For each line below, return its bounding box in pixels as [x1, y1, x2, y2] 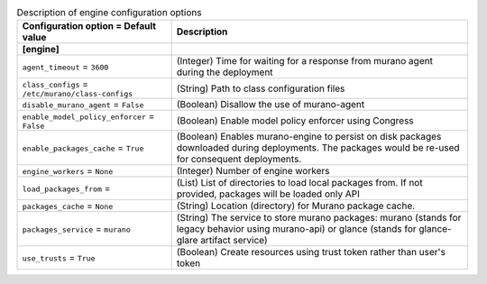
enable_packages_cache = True [22, 142, 144, 154]
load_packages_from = [22, 182, 111, 195]
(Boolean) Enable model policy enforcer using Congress [176, 114, 414, 126]
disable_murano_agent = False [22, 98, 144, 111]
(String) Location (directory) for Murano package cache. [176, 199, 416, 212]
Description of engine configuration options [16, 6, 202, 19]
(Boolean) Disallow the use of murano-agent [176, 98, 365, 111]
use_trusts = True [22, 252, 96, 264]
